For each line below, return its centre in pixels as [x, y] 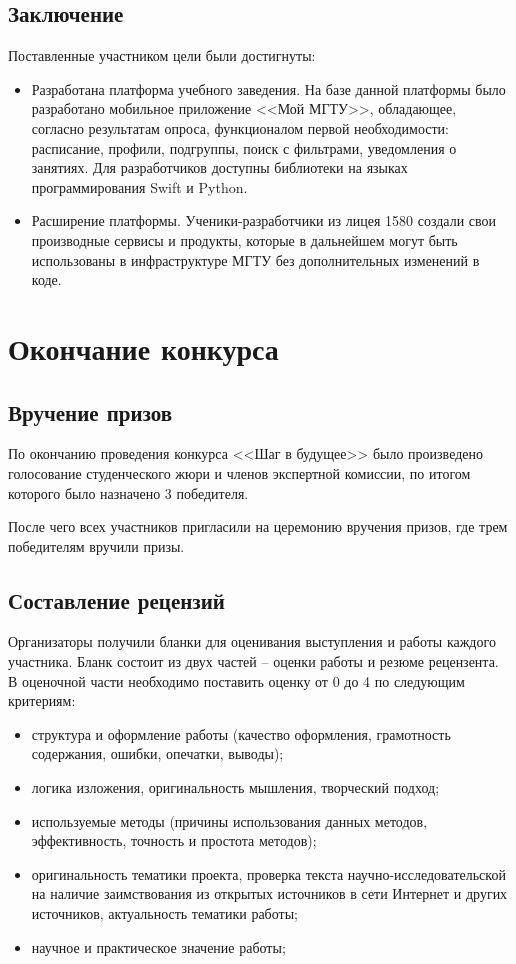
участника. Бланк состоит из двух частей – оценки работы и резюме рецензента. [253, 661]
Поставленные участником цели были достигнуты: [162, 55]
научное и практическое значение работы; [158, 946]
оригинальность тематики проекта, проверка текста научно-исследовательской [268, 873]
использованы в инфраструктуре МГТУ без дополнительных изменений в [255, 259]
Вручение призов [90, 411]
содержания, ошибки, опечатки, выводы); [157, 753]
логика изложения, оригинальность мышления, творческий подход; [235, 787]
